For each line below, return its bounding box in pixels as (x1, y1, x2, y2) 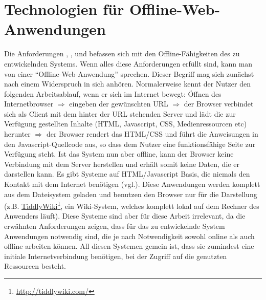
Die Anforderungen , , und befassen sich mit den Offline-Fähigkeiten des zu (4, 48, 240, 59)
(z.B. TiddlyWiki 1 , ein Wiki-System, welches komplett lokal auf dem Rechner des (4, 199, 259, 211)
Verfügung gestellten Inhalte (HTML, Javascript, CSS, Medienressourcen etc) (4, 118, 247, 129)
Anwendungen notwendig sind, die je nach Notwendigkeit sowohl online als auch (4, 230, 255, 241)
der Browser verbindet (184, 98, 254, 109)
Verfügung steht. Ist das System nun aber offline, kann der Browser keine (4, 148, 234, 159)
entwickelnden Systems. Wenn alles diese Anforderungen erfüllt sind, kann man (4, 58, 253, 69)
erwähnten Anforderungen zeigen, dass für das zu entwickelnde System (4, 221, 225, 231)
